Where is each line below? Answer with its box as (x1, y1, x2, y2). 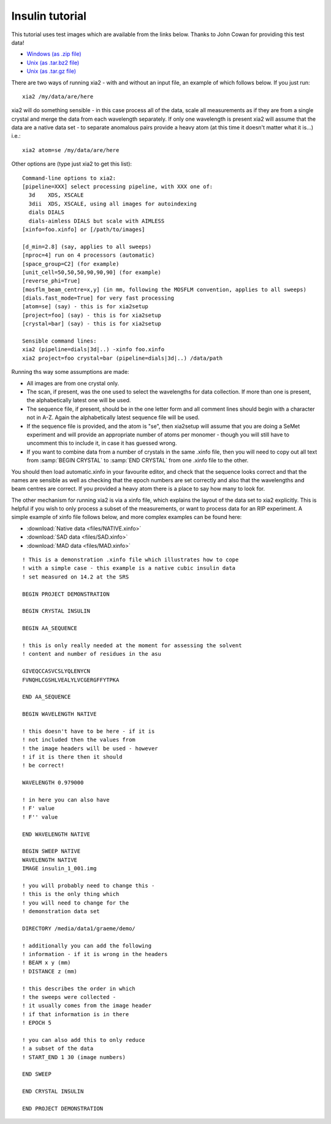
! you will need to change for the (22, 899, 129, 906)
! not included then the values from (22, 736, 136, 743)
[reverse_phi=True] (22, 278, 81, 284)
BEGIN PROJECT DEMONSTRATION (22, 590, 110, 598)
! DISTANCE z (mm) (22, 968, 78, 974)
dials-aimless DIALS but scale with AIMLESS (28, 218, 165, 224)
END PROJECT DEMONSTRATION (22, 1105, 104, 1112)
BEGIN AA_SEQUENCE (22, 625, 78, 632)
